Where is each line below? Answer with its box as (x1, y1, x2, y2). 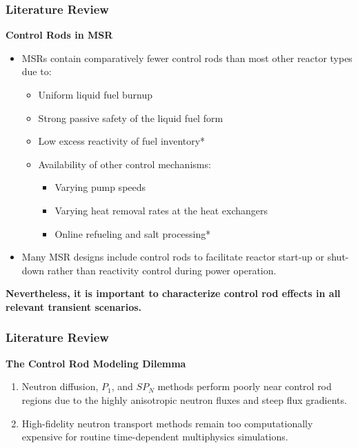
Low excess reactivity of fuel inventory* (38, 134, 206, 148)
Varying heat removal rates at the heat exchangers (54, 203, 268, 217)
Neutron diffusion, (21, 379, 99, 394)
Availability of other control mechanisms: (38, 156, 211, 171)
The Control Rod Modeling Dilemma (6, 356, 186, 370)
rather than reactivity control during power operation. (47, 263, 277, 277)
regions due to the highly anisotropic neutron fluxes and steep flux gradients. (21, 392, 347, 407)
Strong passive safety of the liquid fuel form (38, 110, 223, 125)
